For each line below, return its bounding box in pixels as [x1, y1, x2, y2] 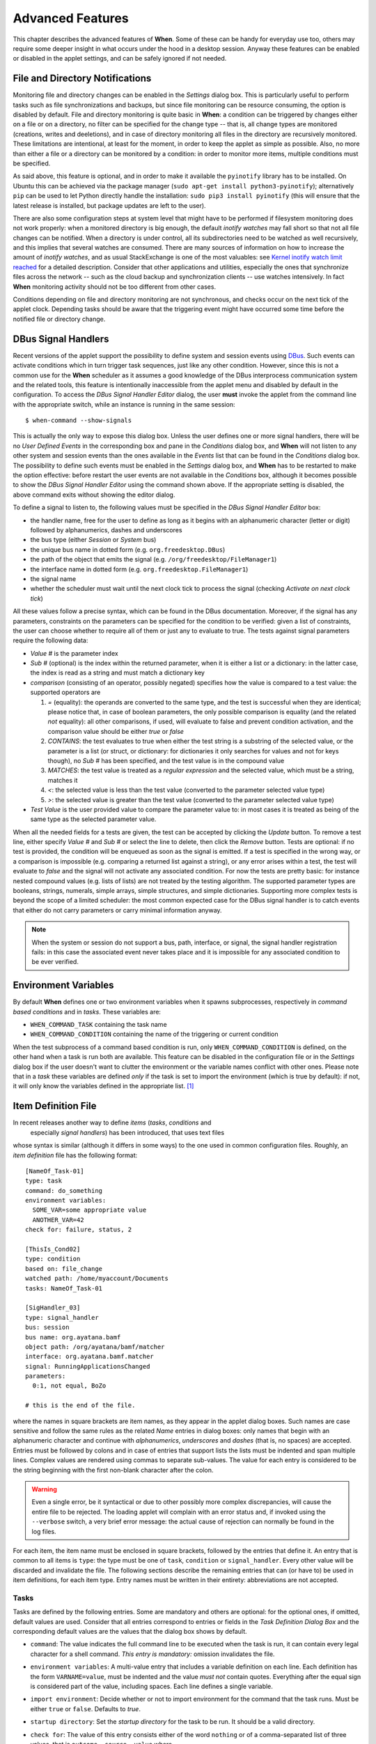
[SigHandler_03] [25, 1304, 81, 1311]
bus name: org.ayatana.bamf [25, 1333, 121, 1341]
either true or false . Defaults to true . [30, 1704, 141, 1713]
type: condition [25, 1255, 81, 1263]
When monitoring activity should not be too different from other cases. [13, 283, 216, 291]
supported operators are [30, 688, 101, 697]
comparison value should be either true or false [47, 727, 185, 735]
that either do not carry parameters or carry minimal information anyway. [13, 905, 222, 914]
